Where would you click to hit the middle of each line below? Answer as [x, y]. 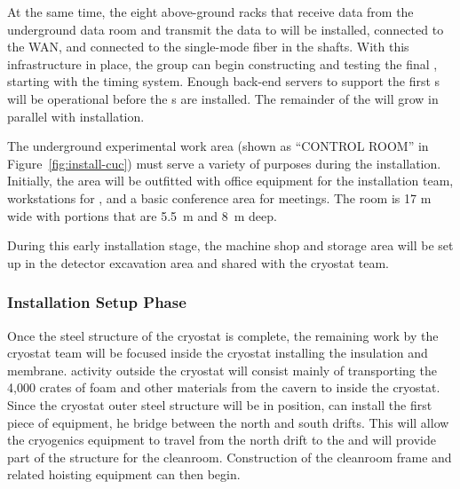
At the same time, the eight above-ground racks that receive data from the [210, 12]
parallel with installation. [76, 116]
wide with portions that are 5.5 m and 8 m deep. [142, 215]
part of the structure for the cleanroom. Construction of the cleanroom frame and [230, 457]
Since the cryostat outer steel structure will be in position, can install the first [220, 404]
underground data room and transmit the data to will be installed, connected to [226, 29]
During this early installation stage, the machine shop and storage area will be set [230, 245]
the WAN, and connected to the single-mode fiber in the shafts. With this [208, 47]
